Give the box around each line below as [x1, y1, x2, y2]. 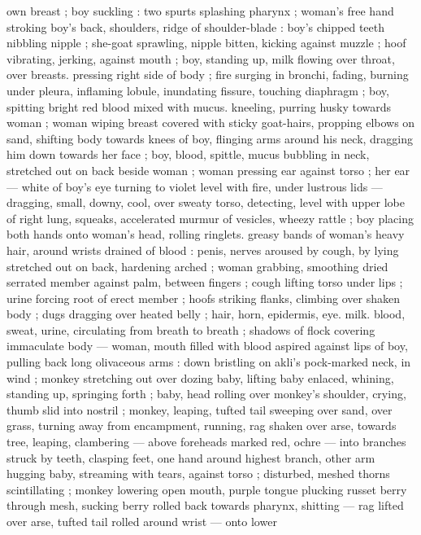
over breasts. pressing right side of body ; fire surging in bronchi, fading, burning [7, 66, 409, 83]
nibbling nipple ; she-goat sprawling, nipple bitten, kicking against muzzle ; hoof [7, 34, 406, 51]
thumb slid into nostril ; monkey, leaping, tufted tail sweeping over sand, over [7, 401, 393, 418]
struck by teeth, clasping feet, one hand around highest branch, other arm [7, 449, 375, 466]
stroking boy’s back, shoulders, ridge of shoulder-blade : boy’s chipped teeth [7, 18, 384, 35]
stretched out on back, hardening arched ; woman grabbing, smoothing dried [7, 257, 388, 274]
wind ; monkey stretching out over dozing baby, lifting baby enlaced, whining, [7, 369, 394, 386]
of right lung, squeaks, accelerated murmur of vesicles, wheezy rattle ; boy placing [7, 209, 414, 226]
